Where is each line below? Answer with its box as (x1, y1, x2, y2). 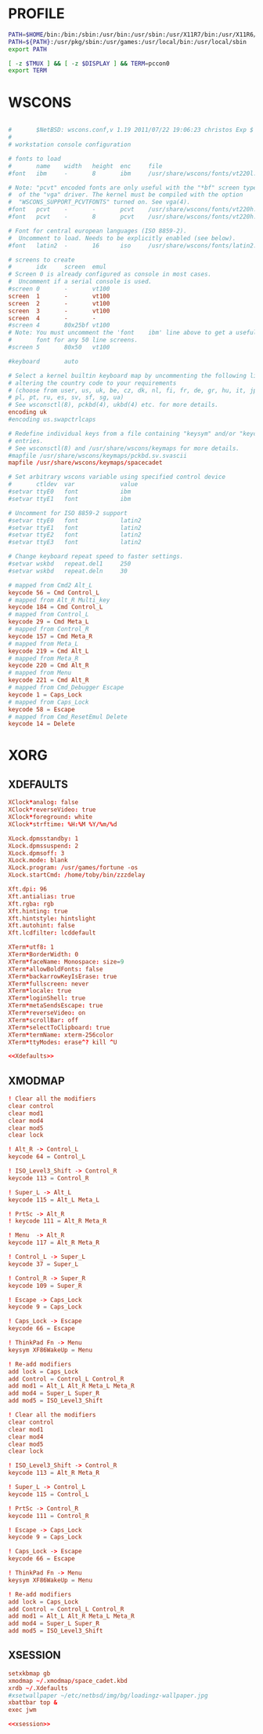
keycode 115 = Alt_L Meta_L (8, 1195, 100, 1204)
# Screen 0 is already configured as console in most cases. (8, 270, 212, 279)
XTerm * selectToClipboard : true (8, 1023, 110, 1031)
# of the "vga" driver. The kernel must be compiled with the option (8, 191, 243, 199)
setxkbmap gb (8, 1670, 51, 1677)
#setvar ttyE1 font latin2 (8, 524, 142, 532)
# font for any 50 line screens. (8, 336, 139, 344)
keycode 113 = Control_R (8, 1174, 89, 1182)
